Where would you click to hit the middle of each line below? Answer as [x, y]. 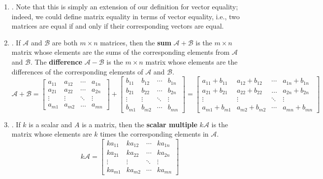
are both [65, 42]
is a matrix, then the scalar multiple [140, 124]
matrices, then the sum [136, 42]
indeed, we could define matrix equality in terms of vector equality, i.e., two [126, 16]
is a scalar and [50, 124]
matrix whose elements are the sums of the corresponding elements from [121, 52]
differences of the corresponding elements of [77, 71]
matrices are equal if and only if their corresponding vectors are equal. [118, 26]
